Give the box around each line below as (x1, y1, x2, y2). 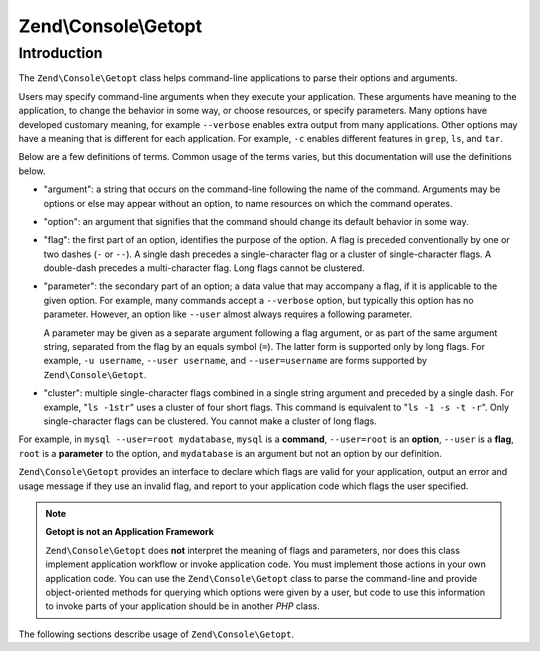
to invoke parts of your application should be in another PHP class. (45, 600, 320, 612)
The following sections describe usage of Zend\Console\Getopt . (18, 628, 295, 640)
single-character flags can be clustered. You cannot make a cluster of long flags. (43, 415, 377, 427)
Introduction (18, 44, 103, 62)
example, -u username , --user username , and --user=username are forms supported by (43, 355, 428, 367)
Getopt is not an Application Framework (45, 526, 215, 538)
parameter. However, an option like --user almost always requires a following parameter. (43, 308, 413, 320)
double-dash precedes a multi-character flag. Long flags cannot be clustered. (43, 262, 365, 274)
